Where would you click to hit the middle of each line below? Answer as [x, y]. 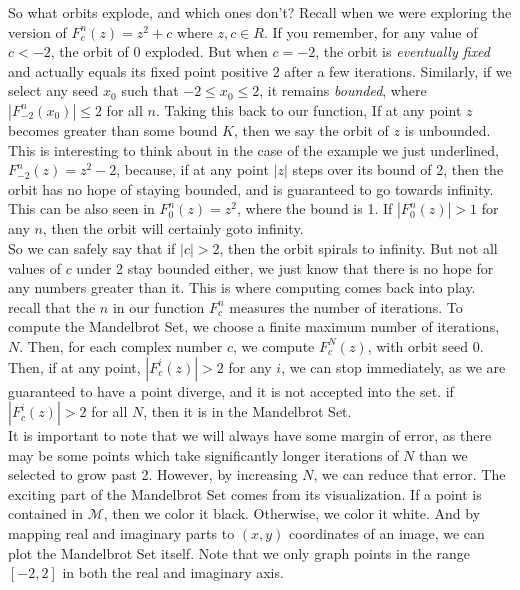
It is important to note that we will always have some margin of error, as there [250, 435]
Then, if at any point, [74, 366]
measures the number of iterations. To [346, 306]
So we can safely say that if [92, 247]
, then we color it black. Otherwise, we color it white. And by [292, 513]
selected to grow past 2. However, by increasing [153, 474]
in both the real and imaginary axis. [173, 572]
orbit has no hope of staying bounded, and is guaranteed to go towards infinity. [251, 188]
